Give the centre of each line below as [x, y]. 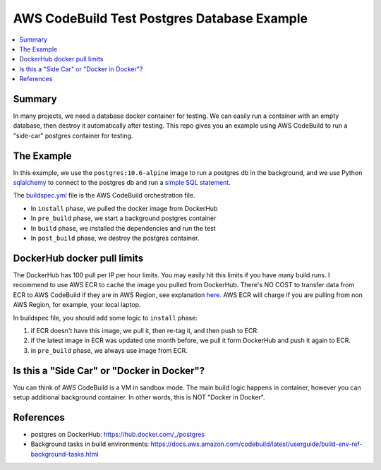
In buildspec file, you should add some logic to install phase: [105, 318]
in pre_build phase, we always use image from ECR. [109, 350]
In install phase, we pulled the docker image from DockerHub [124, 208]
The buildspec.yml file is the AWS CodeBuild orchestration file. [104, 195]
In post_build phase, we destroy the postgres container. [115, 238]
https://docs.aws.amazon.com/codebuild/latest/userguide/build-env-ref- [256, 444]
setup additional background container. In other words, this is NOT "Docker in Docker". [139, 397]
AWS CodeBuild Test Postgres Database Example [161, 18]
